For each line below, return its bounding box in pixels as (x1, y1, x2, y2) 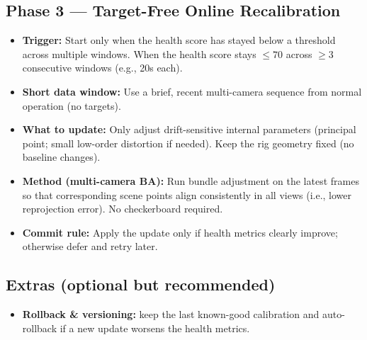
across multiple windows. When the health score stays (22, 46, 256, 61)
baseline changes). (22, 149, 101, 164)
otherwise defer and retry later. (22, 239, 158, 254)
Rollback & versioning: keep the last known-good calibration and (22, 307, 320, 322)
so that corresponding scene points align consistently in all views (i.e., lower (22, 187, 351, 202)
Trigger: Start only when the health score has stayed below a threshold (22, 33, 336, 47)
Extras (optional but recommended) (6, 273, 276, 295)
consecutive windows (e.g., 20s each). (22, 60, 183, 75)
